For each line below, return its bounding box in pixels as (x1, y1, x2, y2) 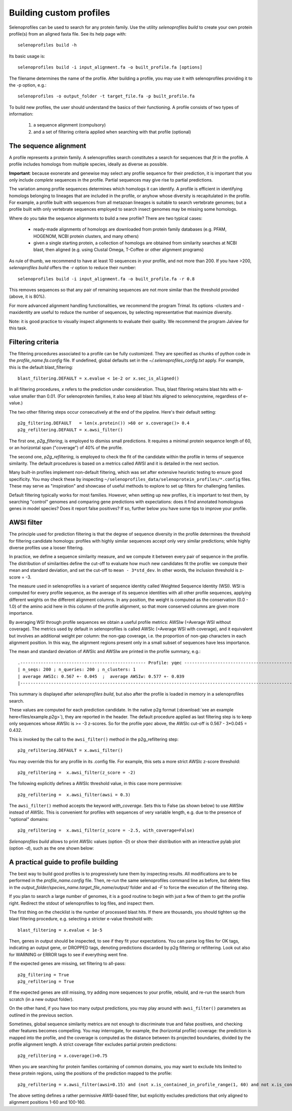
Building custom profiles (9, 7, 110, 18)
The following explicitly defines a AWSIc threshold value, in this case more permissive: (9, 781, 182, 786)
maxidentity (9, 310, 33, 315)
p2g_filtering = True (18, 972, 69, 978)
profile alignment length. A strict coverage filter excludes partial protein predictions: (9, 1041, 177, 1047)
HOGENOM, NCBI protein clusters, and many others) (33, 233, 139, 239)
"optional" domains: (9, 816, 49, 822)
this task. (9, 325, 28, 331)
